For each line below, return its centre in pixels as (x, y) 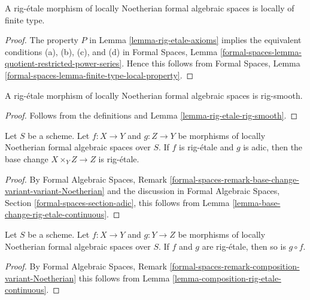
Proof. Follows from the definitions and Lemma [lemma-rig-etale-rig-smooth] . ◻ (151, 115)
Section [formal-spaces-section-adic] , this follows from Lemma (117, 202)
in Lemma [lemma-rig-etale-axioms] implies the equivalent (195, 40)
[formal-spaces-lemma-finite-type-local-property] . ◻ (99, 75)
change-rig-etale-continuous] (56, 214)
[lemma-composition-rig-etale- (227, 278)
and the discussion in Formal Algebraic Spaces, (194, 191)
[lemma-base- (256, 202)
